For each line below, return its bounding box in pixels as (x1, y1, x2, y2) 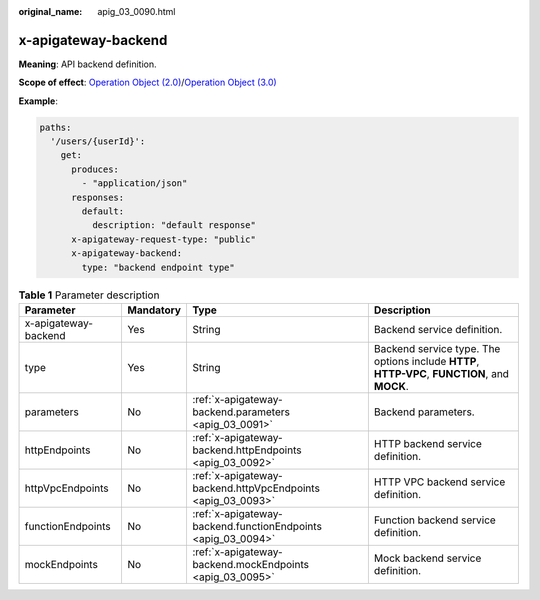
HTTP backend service (373, 436, 482, 450)
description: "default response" (91, 220, 257, 231)
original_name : (18, 6, 83, 17)
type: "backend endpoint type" (81, 261, 235, 273)
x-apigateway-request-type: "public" (71, 233, 257, 245)
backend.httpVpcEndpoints (191, 481, 320, 495)
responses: (71, 191, 125, 203)
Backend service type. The (373, 341, 501, 355)
